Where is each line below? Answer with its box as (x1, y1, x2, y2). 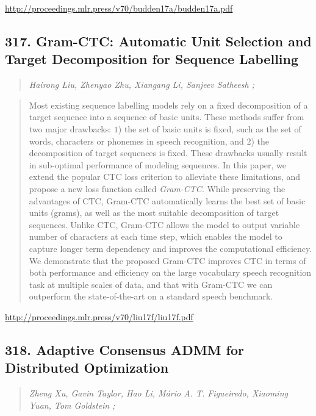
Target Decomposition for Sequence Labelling (5, 49, 299, 68)
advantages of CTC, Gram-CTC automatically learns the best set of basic (29, 194, 306, 207)
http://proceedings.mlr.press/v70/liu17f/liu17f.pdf (5, 310, 193, 323)
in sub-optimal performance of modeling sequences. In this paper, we (29, 158, 286, 171)
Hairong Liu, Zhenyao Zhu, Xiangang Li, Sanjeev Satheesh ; (29, 78, 254, 91)
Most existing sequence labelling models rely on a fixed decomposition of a (29, 98, 308, 111)
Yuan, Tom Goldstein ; (29, 398, 115, 411)
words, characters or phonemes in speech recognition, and (29, 134, 244, 147)
